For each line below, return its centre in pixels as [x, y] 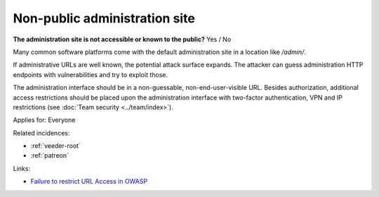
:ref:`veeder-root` [55, 146]
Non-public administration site [104, 18]
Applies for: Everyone [44, 120]
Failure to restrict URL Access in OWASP [89, 182]
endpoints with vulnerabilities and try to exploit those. [91, 74]
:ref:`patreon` [50, 156]
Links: [22, 168]
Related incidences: [41, 133]
